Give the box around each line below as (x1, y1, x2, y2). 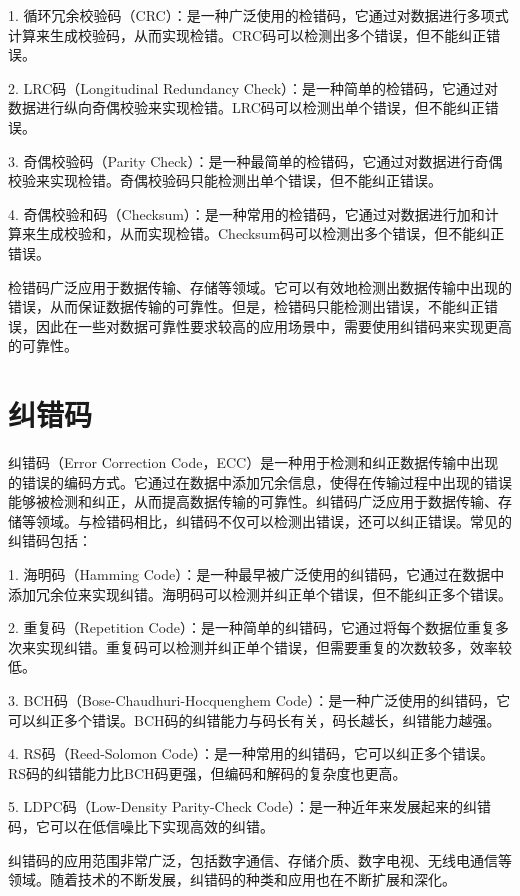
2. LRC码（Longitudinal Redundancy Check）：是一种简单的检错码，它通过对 (8, 77, 499, 98)
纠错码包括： (8, 530, 92, 551)
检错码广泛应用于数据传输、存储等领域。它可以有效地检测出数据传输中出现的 (8, 276, 512, 297)
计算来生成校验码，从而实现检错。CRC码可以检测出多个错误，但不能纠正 (8, 24, 487, 45)
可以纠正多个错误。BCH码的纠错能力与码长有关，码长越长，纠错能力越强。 (8, 709, 501, 730)
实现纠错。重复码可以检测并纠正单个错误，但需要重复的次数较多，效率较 (35, 636, 512, 657)
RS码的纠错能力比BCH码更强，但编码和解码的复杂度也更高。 (8, 762, 407, 783)
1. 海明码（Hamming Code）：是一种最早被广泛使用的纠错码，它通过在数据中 (8, 564, 505, 584)
